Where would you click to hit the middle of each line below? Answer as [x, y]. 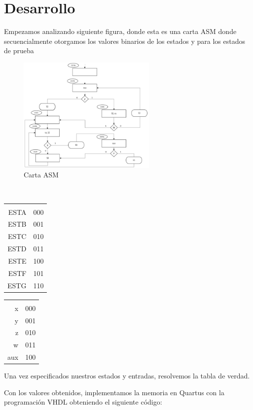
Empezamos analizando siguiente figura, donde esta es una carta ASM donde [120, 31]
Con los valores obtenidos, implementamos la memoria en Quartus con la [114, 392]
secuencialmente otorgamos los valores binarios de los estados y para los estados [125, 41]
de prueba [19, 51]
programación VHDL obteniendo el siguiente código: [83, 402]
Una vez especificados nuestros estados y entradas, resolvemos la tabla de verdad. [127, 376]
